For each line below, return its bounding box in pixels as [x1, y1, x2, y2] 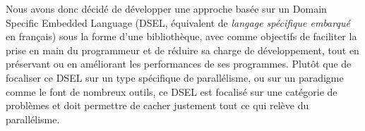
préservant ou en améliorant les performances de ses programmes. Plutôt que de [6, 56, 352, 71]
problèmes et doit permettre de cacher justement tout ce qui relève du [6, 98, 309, 113]
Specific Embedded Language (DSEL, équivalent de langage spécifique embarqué [6, 15, 350, 30]
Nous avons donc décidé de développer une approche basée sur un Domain [6, 1, 327, 15]
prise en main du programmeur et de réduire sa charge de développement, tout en [6, 42, 359, 57]
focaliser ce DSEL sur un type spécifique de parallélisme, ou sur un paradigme [6, 70, 344, 85]
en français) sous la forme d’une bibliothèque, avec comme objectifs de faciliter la [6, 29, 357, 44]
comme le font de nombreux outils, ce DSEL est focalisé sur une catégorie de [6, 84, 337, 99]
